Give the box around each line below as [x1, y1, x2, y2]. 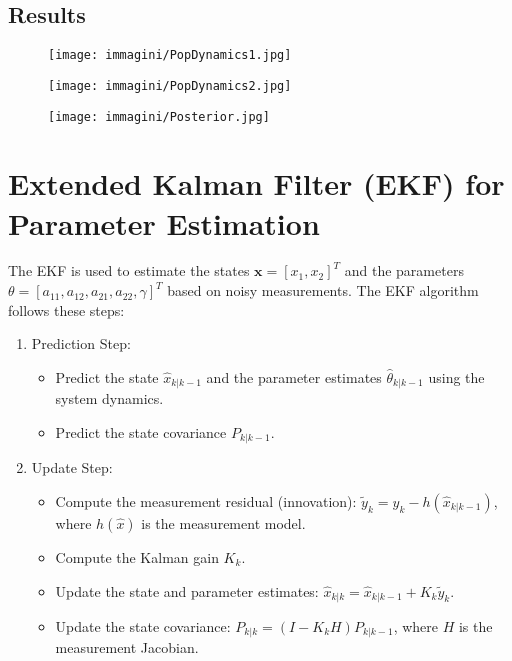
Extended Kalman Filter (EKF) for [8, 163, 505, 204]
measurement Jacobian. [55, 637, 199, 658]
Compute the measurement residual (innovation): [55, 490, 357, 511]
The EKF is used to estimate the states [8, 260, 250, 281]
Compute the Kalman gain [55, 546, 219, 567]
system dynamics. [55, 388, 164, 409]
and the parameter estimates [206, 366, 382, 387]
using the [428, 366, 485, 387]
